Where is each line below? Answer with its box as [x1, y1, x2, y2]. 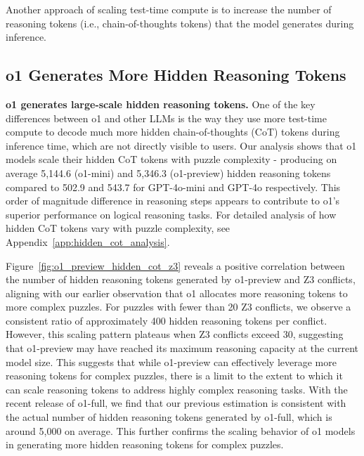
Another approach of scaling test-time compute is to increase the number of [6, 2, 332, 16]
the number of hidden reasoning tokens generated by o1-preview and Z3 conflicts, [6, 272, 356, 287]
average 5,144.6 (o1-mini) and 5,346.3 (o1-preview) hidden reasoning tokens [6, 165, 331, 180]
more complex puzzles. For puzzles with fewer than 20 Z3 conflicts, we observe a [6, 299, 351, 314]
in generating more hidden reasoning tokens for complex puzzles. [6, 437, 284, 452]
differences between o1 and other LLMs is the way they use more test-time [6, 110, 327, 125]
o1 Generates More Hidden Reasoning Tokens [6, 64, 346, 86]
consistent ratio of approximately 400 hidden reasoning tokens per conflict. [6, 313, 327, 327]
